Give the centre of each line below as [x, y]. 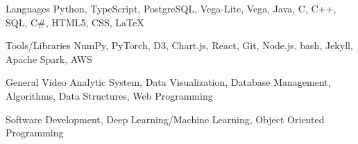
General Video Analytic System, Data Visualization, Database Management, [168, 82]
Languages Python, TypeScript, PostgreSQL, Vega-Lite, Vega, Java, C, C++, [171, 8]
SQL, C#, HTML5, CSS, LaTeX [75, 22]
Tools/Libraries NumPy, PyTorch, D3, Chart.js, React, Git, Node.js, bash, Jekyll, [179, 45]
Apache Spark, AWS [49, 58]
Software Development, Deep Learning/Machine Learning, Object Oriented [165, 119]
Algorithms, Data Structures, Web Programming [109, 95]
